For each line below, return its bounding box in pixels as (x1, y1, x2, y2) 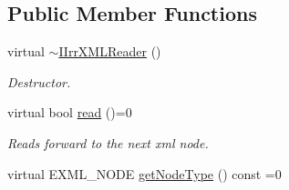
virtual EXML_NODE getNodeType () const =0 (7, 164, 282, 183)
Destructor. (7, 72, 71, 91)
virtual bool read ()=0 (7, 103, 132, 122)
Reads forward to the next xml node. (7, 133, 209, 152)
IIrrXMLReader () (58, 42, 161, 61)
